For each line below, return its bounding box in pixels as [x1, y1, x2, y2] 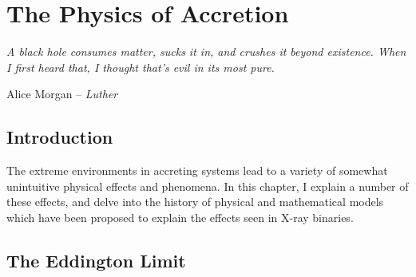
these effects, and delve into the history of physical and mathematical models [6, 193, 384, 210]
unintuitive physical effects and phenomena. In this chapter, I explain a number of [6, 177, 409, 194]
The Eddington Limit [6, 247, 186, 272]
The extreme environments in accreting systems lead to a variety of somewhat [6, 162, 388, 179]
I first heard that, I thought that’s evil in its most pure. [6, 58, 275, 75]
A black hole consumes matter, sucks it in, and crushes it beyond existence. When [6, 43, 406, 60]
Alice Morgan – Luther [6, 85, 118, 102]
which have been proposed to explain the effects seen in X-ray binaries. [6, 208, 354, 225]
